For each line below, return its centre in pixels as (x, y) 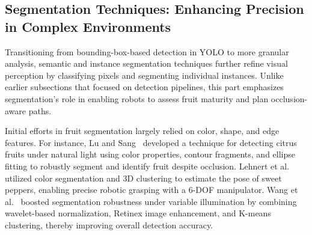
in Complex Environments (88, 26)
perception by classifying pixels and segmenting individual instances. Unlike (144, 75)
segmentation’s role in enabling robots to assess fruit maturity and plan (137, 98)
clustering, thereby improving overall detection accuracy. (109, 224)
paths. (40, 110)
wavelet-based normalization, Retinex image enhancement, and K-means (138, 213)
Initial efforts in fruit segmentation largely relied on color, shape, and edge (142, 131)
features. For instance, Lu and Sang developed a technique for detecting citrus (151, 142)
